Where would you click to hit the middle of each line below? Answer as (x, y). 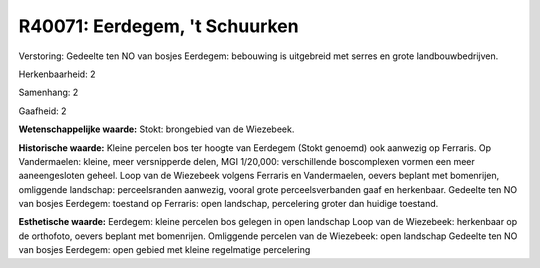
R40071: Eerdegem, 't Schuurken (158, 26)
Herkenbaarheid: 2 (57, 74)
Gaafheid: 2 (42, 111)
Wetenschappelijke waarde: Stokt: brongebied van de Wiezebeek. (156, 129)
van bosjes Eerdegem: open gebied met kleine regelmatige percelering (164, 250)
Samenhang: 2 (48, 92)
